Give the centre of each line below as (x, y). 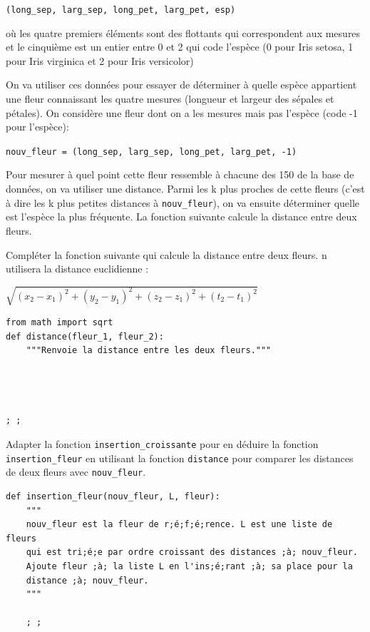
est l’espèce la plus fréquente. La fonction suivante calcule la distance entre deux (181, 216)
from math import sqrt (60, 323)
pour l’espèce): (37, 127)
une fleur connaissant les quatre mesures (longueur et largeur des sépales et (170, 99)
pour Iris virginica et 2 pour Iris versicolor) (100, 60)
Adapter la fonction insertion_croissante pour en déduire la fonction (162, 443)
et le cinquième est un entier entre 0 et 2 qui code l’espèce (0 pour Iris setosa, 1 (180, 47)
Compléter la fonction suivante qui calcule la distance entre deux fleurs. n (166, 254)
